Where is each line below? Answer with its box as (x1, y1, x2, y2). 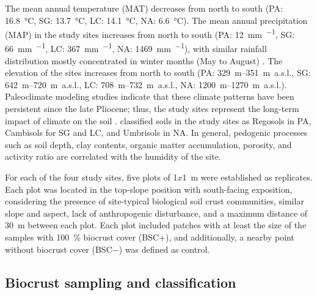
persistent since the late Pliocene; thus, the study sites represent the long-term (5, 102, 299, 115)
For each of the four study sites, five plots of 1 (5, 171, 178, 184)
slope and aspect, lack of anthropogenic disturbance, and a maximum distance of (5, 206, 308, 219)
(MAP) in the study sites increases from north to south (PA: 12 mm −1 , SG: (5, 26, 295, 40)
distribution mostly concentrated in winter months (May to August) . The (5, 54, 283, 67)
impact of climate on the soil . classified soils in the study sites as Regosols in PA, (5, 114, 312, 127)
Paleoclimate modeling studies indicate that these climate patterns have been (5, 90, 294, 103)
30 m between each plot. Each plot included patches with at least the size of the (5, 218, 307, 231)
